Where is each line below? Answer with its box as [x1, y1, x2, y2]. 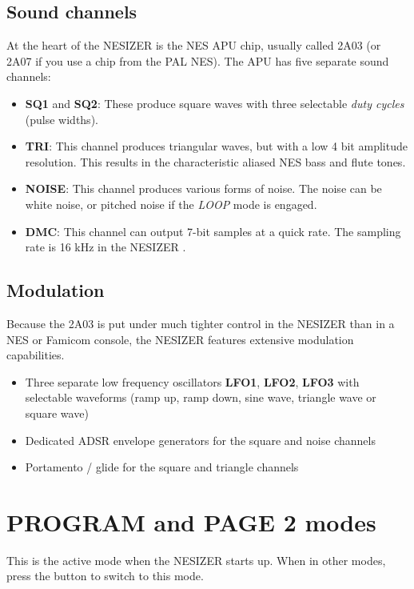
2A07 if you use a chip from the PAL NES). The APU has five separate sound [6, 52, 389, 69]
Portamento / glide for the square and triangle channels [25, 459, 299, 475]
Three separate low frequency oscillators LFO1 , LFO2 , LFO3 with [25, 373, 360, 390]
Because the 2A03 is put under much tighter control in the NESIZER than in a [6, 315, 395, 331]
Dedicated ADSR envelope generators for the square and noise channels [25, 431, 376, 448]
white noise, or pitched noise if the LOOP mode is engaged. [25, 195, 317, 212]
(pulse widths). [25, 110, 98, 127]
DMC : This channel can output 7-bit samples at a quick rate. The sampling [25, 222, 401, 239]
